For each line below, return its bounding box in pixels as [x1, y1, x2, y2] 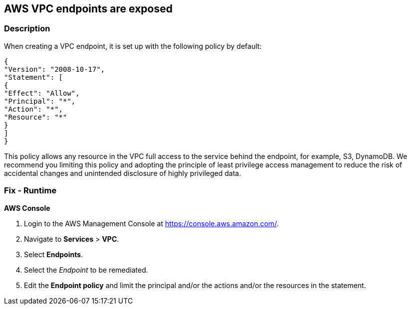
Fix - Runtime [4, 185, 57, 196]
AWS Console [4, 203, 50, 212]
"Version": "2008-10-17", [4, 65, 105, 73]
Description [4, 23, 50, 34]
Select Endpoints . [24, 250, 83, 259]
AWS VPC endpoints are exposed [4, 2, 173, 15]
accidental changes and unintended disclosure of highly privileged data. [4, 168, 241, 177]
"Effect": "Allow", [4, 89, 80, 97]
